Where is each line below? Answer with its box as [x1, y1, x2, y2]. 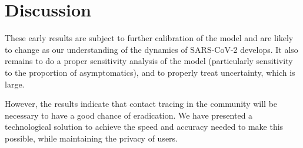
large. [5, 78, 25, 90]
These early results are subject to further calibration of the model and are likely [5, 32, 294, 44]
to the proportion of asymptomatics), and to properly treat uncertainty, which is [5, 66, 295, 78]
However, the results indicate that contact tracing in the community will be [5, 97, 278, 110]
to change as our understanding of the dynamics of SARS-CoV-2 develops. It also [5, 43, 298, 55]
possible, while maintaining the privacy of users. [5, 132, 178, 144]
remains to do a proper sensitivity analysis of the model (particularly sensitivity [5, 55, 293, 67]
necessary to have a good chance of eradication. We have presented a [5, 109, 253, 121]
